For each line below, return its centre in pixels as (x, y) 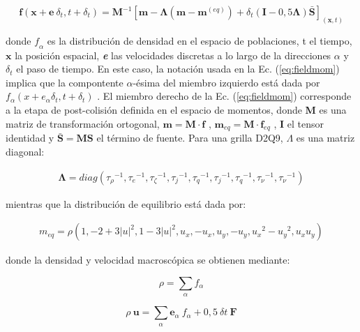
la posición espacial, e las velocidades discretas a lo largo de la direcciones (173, 55)
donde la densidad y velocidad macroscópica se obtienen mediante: (148, 260)
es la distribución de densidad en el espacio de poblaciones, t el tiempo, (200, 40)
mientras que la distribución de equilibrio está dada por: (126, 203)
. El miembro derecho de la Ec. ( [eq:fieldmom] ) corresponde (224, 96)
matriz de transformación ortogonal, (83, 123)
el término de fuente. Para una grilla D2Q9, (190, 138)
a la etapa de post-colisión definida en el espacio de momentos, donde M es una (176, 110)
